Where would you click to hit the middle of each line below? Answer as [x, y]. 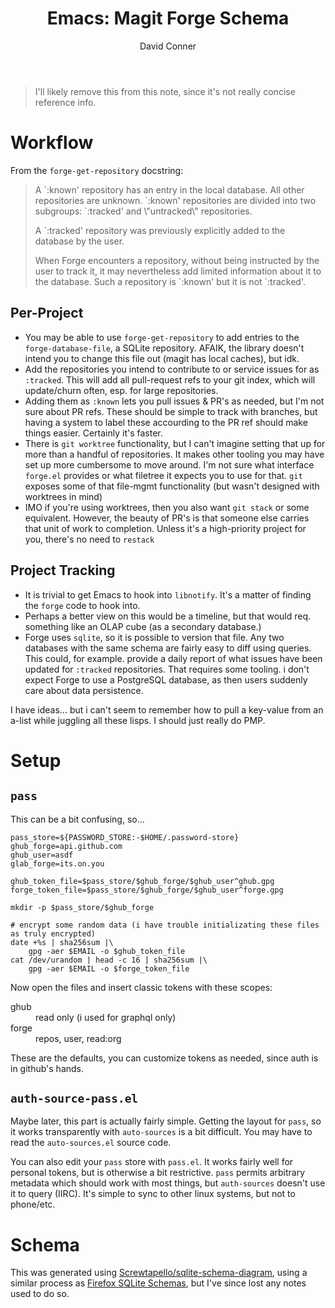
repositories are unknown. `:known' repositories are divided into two [175, 200]
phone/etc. [33, 1204]
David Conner [168, 46]
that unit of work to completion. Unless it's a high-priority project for [165, 528]
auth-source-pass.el [74, 1098]
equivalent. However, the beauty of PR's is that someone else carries [167, 518]
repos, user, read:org [78, 1038]
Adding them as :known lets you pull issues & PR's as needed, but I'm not [174, 401]
